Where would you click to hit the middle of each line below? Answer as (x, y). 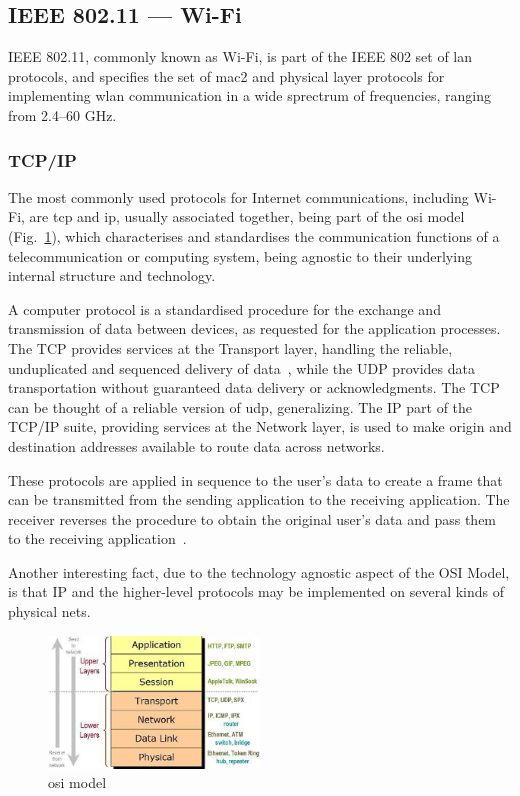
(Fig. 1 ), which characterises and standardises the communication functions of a (254, 235)
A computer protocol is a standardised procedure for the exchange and (224, 308)
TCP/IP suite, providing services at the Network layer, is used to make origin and (260, 426)
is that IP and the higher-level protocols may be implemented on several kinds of (256, 591)
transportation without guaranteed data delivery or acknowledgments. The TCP (254, 387)
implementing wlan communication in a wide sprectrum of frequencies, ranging (249, 95)
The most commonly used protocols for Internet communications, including (238, 196)
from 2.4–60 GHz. (62, 114)
